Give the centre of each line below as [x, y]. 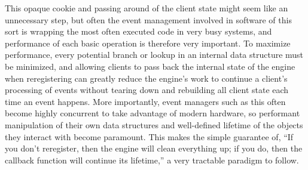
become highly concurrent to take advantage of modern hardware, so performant [153, 113]
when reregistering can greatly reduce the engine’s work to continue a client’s [146, 78]
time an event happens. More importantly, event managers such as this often [145, 101]
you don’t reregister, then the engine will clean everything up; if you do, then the [154, 148]
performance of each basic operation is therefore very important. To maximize [148, 43]
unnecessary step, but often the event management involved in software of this [148, 19]
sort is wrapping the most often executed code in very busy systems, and [138, 31]
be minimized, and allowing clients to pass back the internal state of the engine [150, 66]
